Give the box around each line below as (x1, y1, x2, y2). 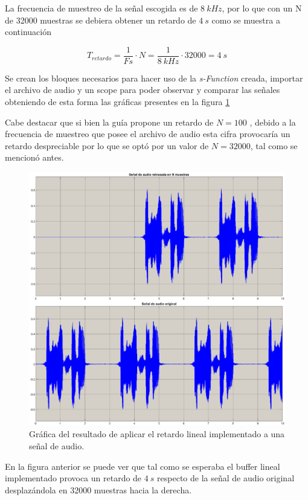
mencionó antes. (5, 151, 64, 164)
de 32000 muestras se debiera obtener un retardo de (5, 13, 196, 26)
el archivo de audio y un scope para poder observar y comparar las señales (5, 83, 280, 96)
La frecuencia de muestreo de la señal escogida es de (5, 2, 198, 14)
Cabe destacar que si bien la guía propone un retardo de (5, 115, 214, 128)
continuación (5, 25, 52, 38)
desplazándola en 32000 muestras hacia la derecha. (5, 483, 192, 496)
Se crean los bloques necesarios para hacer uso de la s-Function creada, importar (5, 71, 303, 84)
